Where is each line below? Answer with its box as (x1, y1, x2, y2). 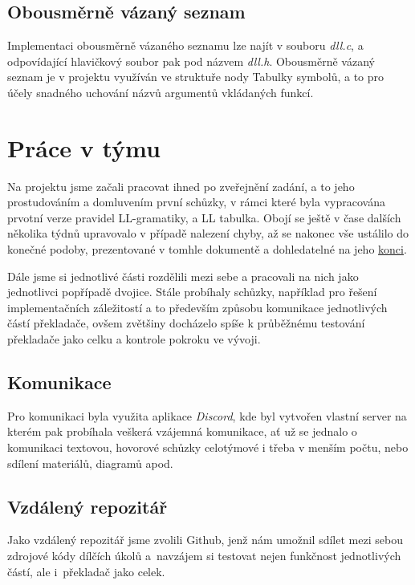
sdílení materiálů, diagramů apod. (7, 454, 173, 471)
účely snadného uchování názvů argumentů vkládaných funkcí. (7, 83, 314, 100)
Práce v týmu (7, 131, 161, 164)
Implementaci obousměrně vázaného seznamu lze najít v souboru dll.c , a (7, 37, 364, 54)
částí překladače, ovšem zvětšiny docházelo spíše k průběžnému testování (7, 315, 365, 331)
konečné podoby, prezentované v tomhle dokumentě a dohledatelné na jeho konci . (7, 241, 407, 258)
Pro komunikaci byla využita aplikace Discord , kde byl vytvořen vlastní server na (7, 407, 407, 424)
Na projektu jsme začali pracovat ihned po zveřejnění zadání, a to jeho (7, 177, 355, 194)
